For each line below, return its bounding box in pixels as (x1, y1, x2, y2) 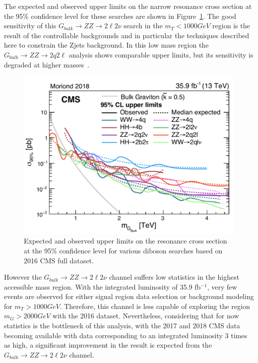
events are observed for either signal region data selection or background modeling (4, 291, 254, 302)
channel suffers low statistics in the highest (109, 272, 240, 282)
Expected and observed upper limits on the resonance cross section (24, 236, 227, 246)
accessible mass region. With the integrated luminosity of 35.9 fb (4, 281, 201, 292)
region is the (212, 20, 250, 31)
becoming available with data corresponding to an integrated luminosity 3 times (4, 330, 247, 340)
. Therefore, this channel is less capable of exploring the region (60, 301, 250, 311)
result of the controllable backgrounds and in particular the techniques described (4, 30, 250, 40)
